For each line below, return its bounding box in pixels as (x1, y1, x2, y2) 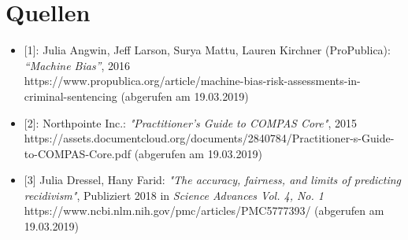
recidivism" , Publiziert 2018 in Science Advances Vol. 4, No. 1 (24, 186, 324, 203)
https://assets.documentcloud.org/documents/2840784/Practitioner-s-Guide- (24, 130, 395, 146)
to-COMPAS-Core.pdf (24, 145, 132, 161)
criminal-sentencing (24, 87, 117, 104)
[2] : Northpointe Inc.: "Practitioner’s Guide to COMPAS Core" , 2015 (24, 114, 357, 131)
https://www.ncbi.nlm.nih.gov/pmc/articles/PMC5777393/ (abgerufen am (24, 202, 384, 219)
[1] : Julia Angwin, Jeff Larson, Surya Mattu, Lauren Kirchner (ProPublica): (24, 42, 391, 58)
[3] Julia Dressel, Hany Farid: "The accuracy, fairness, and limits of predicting (24, 172, 402, 188)
